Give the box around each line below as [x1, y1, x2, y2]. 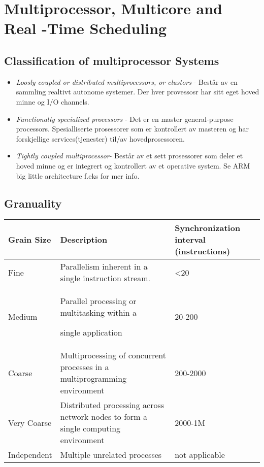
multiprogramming [60, 373, 127, 385]
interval [175, 233, 206, 246]
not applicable [175, 449, 225, 461]
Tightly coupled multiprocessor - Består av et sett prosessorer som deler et [16, 150, 243, 161]
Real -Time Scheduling [4, 18, 167, 39]
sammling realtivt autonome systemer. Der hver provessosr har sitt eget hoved [16, 86, 259, 97]
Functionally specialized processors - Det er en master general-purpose [16, 113, 234, 124]
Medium [8, 311, 38, 323]
